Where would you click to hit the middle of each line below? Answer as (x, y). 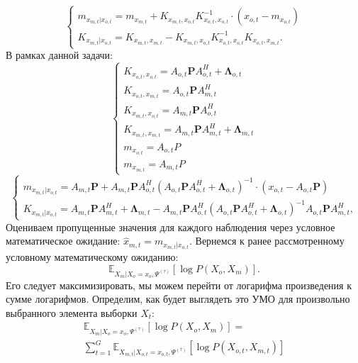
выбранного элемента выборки (72, 312)
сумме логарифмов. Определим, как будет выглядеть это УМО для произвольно (178, 299)
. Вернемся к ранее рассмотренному (267, 241)
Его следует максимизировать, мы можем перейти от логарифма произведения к (179, 285)
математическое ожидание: (63, 241)
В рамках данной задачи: (59, 55)
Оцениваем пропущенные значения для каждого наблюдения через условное (170, 227)
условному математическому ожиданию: (92, 257)
